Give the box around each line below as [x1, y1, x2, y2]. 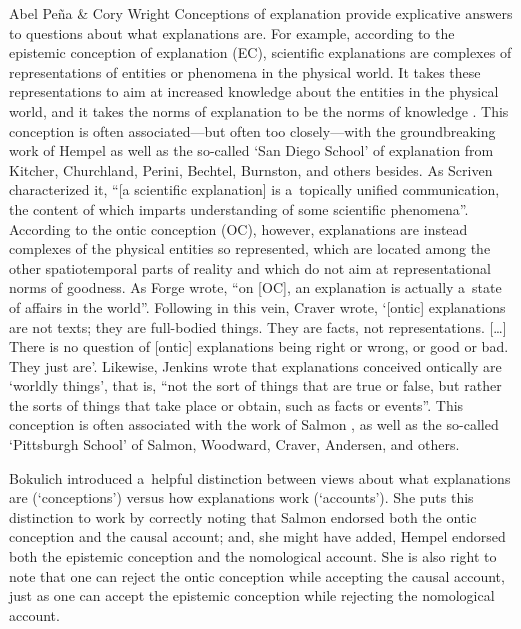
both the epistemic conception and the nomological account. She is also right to [9, 546, 497, 567]
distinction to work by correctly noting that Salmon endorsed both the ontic [9, 506, 477, 527]
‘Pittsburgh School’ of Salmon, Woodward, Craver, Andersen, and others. [9, 434, 460, 455]
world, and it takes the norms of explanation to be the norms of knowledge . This [9, 100, 509, 121]
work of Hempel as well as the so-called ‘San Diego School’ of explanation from [9, 140, 494, 161]
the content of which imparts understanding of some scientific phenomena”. [9, 198, 469, 219]
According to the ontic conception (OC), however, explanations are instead [9, 218, 468, 239]
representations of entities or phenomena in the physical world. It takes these [9, 61, 481, 82]
